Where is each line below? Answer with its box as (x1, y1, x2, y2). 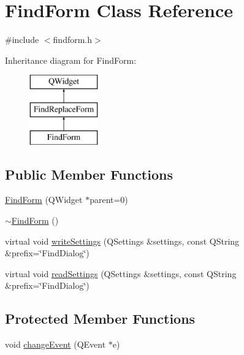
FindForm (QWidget (5, 193, 83, 206)
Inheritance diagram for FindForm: (5, 53, 137, 66)
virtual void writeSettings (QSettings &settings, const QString (5, 234, 240, 247)
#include (5, 33, 39, 46)
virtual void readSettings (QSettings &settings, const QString (5, 267, 237, 280)
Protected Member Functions (5, 309, 196, 328)
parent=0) (90, 193, 128, 206)
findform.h (53, 33, 93, 46)
